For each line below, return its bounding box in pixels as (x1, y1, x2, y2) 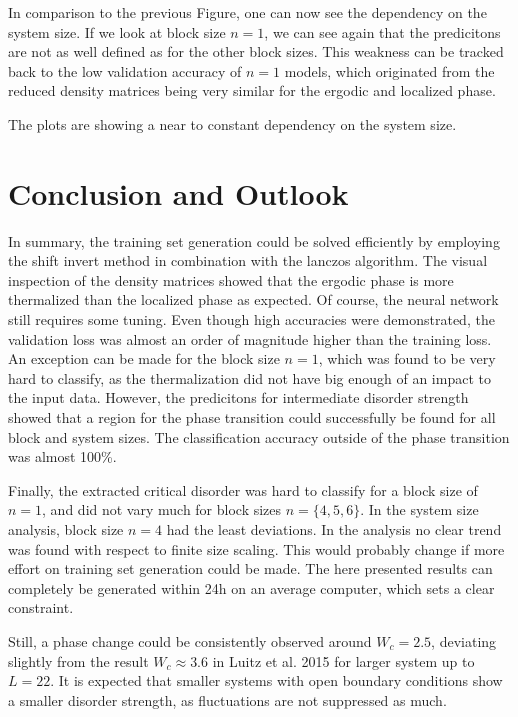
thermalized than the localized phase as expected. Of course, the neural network (8, 289, 499, 310)
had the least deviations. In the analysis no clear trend (166, 519, 502, 539)
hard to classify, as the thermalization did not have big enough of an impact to (8, 367, 491, 388)
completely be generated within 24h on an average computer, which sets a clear (8, 577, 495, 598)
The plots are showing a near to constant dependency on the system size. (8, 113, 457, 134)
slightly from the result (8, 650, 149, 671)
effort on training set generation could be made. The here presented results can (8, 558, 493, 579)
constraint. (8, 597, 74, 618)
